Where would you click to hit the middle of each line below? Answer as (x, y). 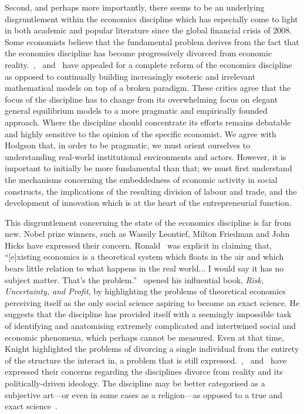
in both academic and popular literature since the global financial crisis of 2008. (148, 30)
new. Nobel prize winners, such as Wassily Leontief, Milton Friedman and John (147, 234)
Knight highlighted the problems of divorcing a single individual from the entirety (152, 349)
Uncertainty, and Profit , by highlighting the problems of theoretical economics (145, 291)
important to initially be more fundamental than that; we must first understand (148, 168)
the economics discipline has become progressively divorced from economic (139, 53)
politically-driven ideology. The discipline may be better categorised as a (135, 383)
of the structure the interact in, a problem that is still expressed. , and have (146, 360)
